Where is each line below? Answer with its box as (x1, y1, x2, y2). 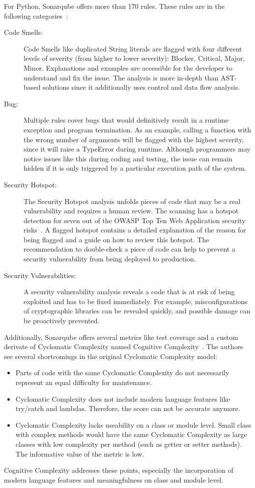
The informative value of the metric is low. (15, 448, 144, 459)
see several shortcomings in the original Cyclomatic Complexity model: (4, 351, 217, 361)
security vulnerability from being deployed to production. (24, 254, 196, 264)
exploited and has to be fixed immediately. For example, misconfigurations (24, 296, 248, 306)
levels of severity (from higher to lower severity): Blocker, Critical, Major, (24, 53, 245, 63)
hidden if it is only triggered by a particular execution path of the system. (24, 163, 247, 173)
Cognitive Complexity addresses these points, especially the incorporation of (4, 465, 233, 475)
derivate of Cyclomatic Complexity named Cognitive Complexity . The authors (4, 341, 243, 352)
